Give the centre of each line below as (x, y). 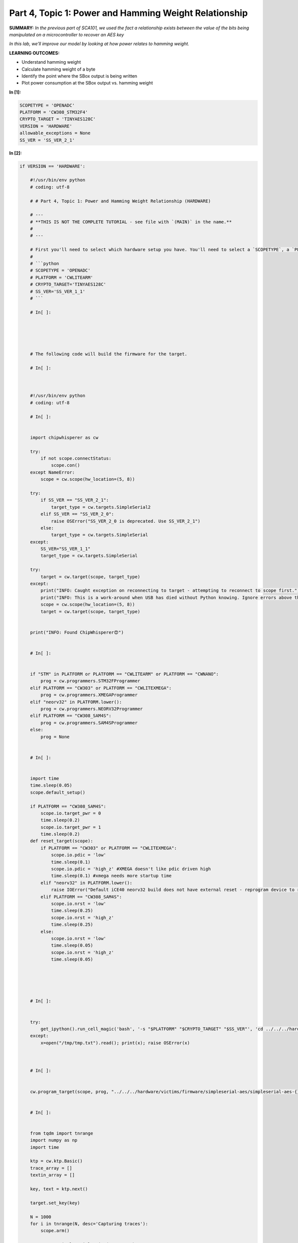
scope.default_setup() (58, 792)
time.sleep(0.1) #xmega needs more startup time (111, 876)
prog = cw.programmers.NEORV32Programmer (92, 709)
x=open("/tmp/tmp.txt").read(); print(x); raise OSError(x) (115, 1043)
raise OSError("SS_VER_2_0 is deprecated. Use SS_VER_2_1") (126, 521)
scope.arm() (55, 1231)
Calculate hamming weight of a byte (58, 69)
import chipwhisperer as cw (64, 437)
